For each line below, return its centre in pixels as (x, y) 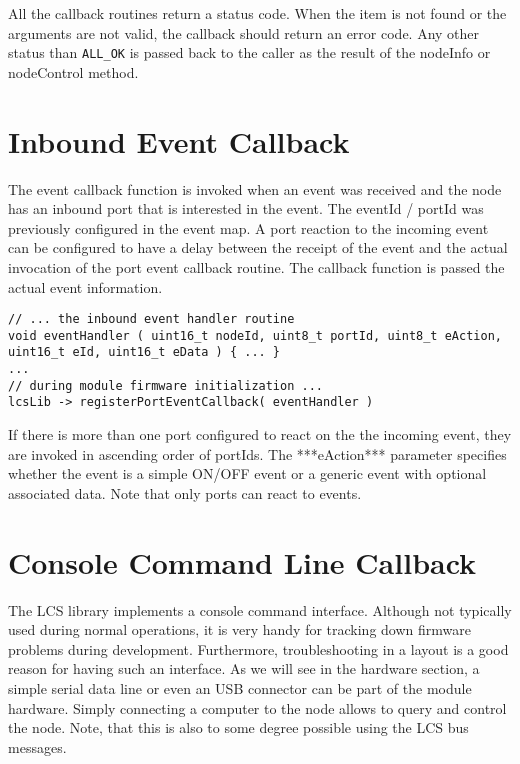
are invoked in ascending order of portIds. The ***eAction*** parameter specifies (257, 453)
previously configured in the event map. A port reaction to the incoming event (248, 227)
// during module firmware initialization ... (165, 385)
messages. (37, 746)
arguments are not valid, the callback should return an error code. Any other (244, 32)
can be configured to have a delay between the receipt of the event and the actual (258, 247)
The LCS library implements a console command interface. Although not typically (260, 609)
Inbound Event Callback (179, 140)
